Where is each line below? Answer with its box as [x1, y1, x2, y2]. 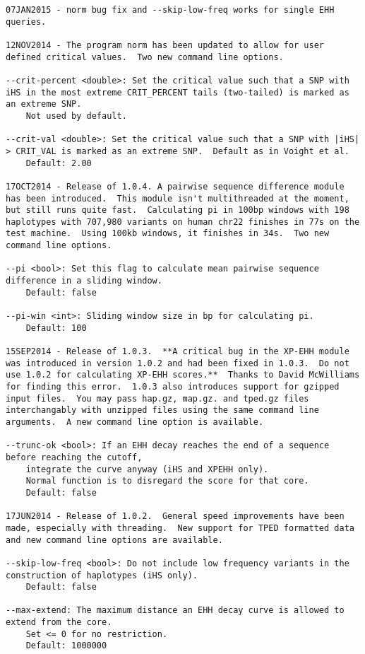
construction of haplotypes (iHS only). [6, 570, 198, 580]
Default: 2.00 [25, 158, 92, 168]
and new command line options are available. [6, 535, 223, 545]
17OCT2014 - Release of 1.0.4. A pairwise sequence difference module [6, 181, 345, 192]
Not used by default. [25, 110, 127, 121]
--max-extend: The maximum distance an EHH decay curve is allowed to [6, 605, 345, 616]
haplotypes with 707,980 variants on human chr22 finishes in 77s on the [6, 216, 360, 227]
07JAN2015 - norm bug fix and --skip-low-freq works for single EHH [6, 5, 335, 15]
